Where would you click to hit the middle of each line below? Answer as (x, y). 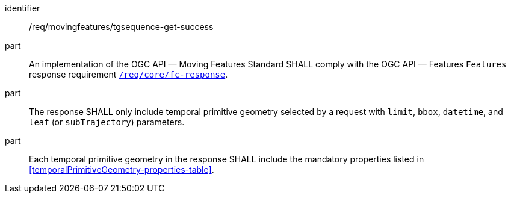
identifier (23, 8)
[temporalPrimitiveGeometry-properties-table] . (122, 169)
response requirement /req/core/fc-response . (129, 74)
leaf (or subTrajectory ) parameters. (107, 122)
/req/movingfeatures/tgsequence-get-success (121, 27)
